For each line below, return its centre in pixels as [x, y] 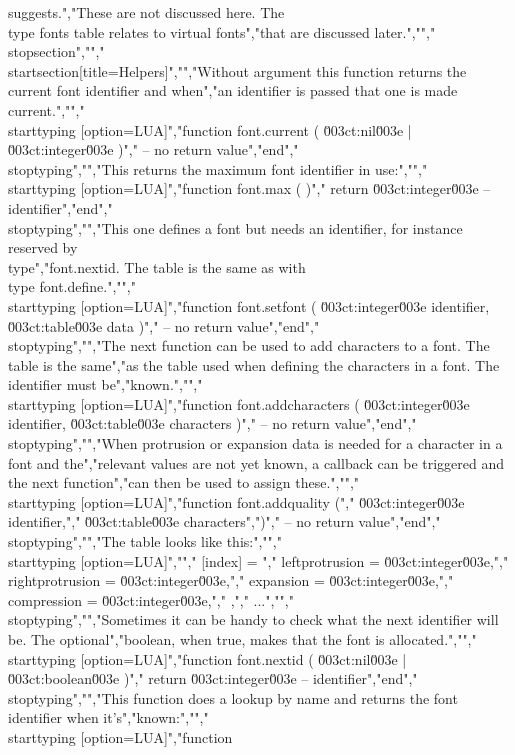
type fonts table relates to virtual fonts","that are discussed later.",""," [222, 31]
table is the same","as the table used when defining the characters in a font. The [254, 364]
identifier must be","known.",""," [105, 384]
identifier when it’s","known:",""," [108, 717]
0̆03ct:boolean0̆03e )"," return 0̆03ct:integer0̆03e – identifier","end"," [213, 678]
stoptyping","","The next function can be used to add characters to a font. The [249, 345]
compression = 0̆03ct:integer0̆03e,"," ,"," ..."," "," [151, 599]
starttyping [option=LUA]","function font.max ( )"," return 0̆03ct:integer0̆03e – [249, 188]
